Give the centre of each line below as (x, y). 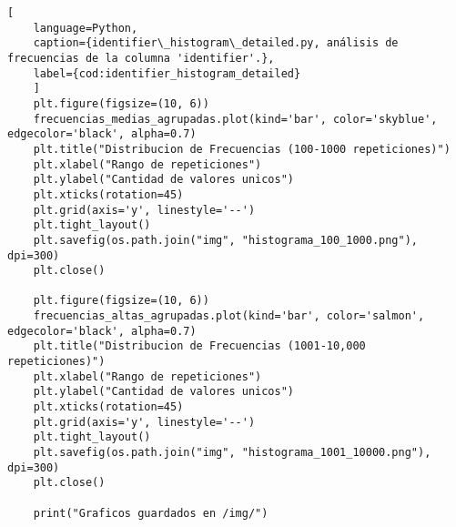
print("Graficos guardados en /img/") (151, 513)
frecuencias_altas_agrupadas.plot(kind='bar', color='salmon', (229, 316)
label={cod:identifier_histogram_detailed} (167, 73)
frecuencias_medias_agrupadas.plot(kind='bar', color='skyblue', (235, 119)
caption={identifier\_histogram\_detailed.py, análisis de (216, 43)
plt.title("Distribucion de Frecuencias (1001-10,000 (199, 346)
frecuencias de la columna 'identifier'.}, (141, 58)
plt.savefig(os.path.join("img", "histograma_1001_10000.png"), (232, 453)
